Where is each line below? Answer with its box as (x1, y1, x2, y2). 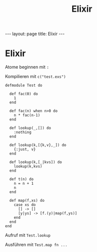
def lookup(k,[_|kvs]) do (9, 160, 62, 165)
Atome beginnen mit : (5, 64, 49, 70)
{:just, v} (14, 147, 36, 152)
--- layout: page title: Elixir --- (5, 31, 65, 37)
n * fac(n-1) (14, 113, 40, 118)
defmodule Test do (5, 83, 42, 88)
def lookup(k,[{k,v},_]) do (9, 143, 67, 148)
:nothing (14, 130, 32, 135)
